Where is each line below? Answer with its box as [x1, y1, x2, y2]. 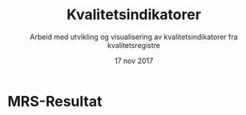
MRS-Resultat [7, 92, 103, 110]
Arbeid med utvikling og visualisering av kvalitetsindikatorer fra [30, 32, 238, 42]
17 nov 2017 [114, 56, 154, 65]
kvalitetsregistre [107, 40, 161, 50]
